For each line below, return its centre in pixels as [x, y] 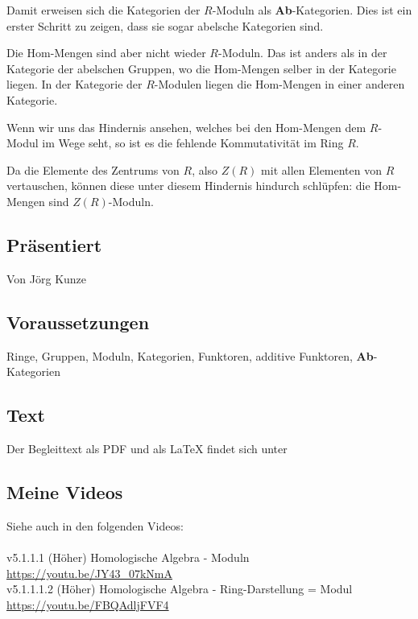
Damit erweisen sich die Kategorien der [103, 10]
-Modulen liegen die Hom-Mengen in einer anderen [279, 84]
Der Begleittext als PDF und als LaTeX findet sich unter [147, 448]
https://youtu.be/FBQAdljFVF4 [88, 604]
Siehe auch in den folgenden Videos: [95, 525]
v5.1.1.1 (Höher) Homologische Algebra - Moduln [128, 557]
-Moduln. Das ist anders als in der [302, 53]
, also [205, 169]
